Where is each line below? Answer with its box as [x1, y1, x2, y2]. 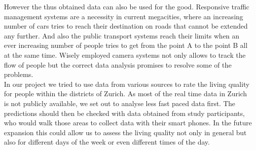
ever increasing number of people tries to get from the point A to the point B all [4, 40, 248, 50]
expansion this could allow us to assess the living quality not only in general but [4, 127, 247, 137]
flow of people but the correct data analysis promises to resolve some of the [4, 59, 232, 70]
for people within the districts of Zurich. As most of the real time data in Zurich [4, 88, 247, 99]
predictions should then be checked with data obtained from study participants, [4, 108, 245, 118]
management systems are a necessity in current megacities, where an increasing [4, 11, 243, 21]
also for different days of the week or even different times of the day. [4, 137, 210, 147]
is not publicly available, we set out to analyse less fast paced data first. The [4, 98, 235, 108]
